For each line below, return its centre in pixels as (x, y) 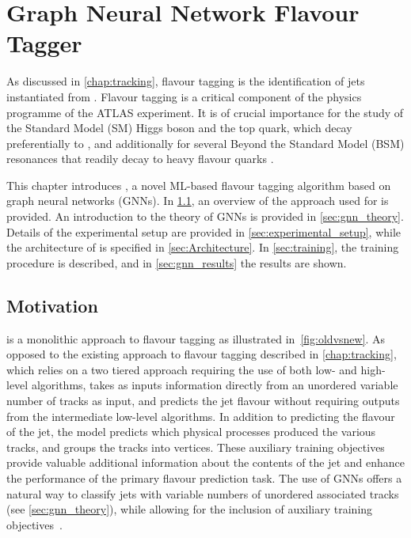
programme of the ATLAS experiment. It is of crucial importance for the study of (205, 112)
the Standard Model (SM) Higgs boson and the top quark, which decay (179, 128)
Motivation (52, 305)
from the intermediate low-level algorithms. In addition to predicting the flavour (201, 416)
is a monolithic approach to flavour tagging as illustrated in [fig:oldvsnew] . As (196, 338)
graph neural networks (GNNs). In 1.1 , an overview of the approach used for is (198, 201)
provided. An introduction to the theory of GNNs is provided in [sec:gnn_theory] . (205, 216)
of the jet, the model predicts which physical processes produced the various (191, 432)
